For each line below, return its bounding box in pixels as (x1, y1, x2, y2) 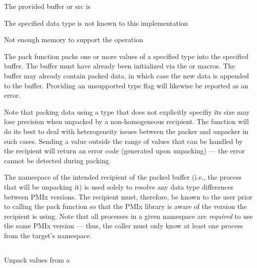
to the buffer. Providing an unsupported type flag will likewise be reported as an (4, 80, 249, 90)
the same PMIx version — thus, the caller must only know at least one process (4, 220, 243, 231)
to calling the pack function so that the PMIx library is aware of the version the (4, 201, 247, 211)
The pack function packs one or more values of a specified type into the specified (4, 51, 249, 61)
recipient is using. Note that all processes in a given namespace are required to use (4, 210, 253, 221)
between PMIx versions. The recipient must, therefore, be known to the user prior (4, 191, 253, 201)
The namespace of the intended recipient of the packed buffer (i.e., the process (4, 172, 242, 182)
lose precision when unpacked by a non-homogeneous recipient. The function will (4, 116, 249, 127)
